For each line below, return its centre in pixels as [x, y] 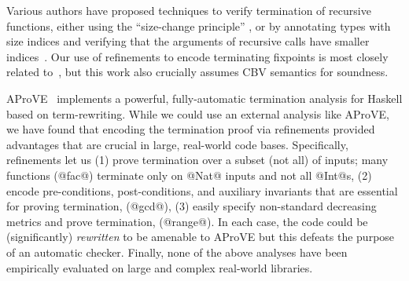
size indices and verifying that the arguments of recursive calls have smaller [188, 41]
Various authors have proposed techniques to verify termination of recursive [189, 10]
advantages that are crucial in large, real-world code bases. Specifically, [177, 144]
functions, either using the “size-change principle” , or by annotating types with [199, 26]
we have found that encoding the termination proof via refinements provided [191, 129]
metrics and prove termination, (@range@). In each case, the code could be [187, 221]
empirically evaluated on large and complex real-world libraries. [160, 267]
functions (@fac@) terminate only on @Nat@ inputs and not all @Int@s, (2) [189, 175]
